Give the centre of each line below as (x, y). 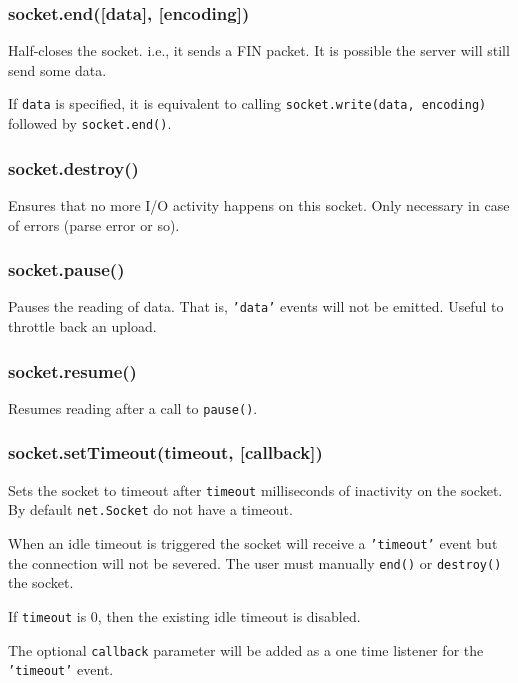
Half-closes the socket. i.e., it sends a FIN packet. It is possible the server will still (259, 50)
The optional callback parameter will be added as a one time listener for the (246, 649)
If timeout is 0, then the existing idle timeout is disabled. (184, 615)
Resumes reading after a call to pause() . (133, 407)
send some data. (57, 69)
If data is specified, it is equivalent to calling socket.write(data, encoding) (247, 103)
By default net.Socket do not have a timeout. (150, 509)
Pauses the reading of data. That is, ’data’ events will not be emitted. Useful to (256, 306)
